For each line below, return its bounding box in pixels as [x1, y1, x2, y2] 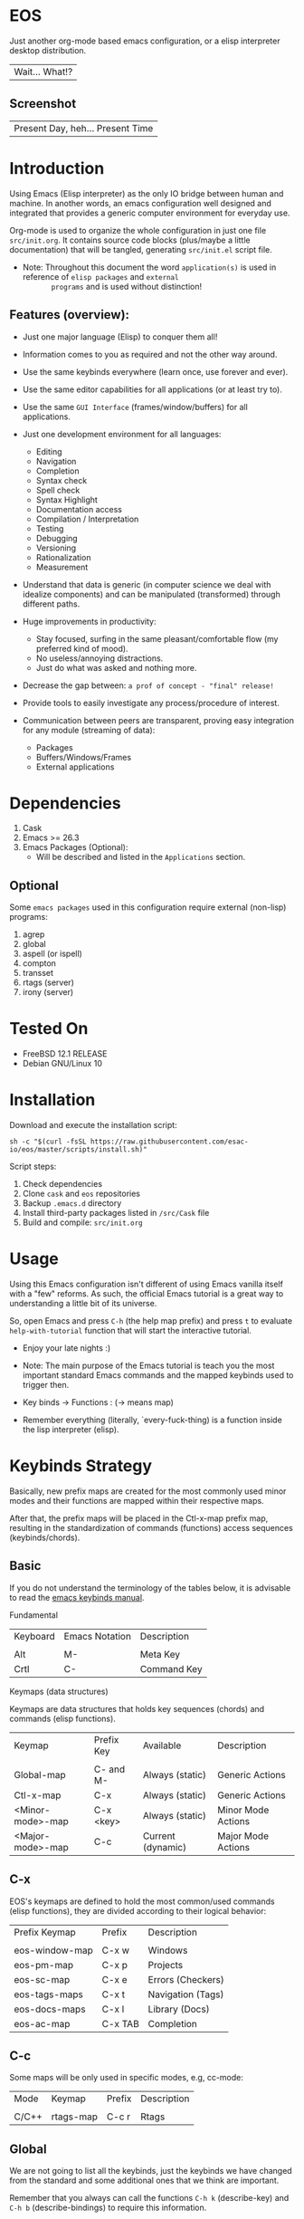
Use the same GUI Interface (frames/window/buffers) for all [22, 401, 249, 412]
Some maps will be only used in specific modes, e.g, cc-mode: [9, 2072, 244, 2083]
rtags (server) [22, 977, 74, 988]
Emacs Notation [63, 1630, 131, 1642]
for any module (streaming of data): [22, 724, 156, 735]
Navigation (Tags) [147, 1988, 224, 2001]
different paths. [22, 598, 81, 609]
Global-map [14, 1768, 66, 1781]
